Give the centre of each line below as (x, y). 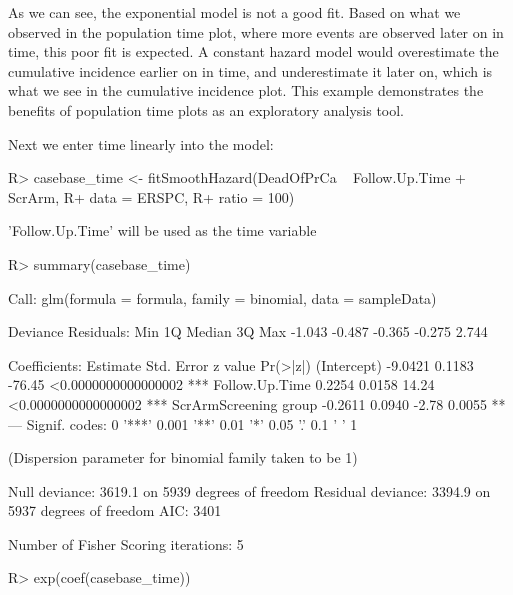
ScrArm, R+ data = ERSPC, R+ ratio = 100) (151, 196)
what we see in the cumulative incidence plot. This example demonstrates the (246, 90)
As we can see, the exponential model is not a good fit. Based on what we (234, 12)
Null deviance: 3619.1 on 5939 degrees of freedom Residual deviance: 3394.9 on (249, 490)
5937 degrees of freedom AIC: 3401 (115, 510)
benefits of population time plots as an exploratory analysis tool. (206, 109)
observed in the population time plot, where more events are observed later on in (256, 31)
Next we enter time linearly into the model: (141, 143)
